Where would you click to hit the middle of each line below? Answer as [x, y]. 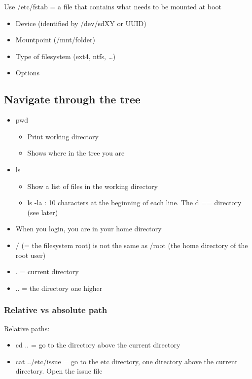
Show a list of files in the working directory [92, 186]
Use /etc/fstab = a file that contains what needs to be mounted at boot [113, 6]
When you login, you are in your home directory [89, 229]
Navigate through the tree [72, 99]
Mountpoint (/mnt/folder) [55, 40]
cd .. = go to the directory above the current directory [98, 345]
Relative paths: [27, 328]
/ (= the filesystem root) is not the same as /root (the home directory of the [132, 245]
